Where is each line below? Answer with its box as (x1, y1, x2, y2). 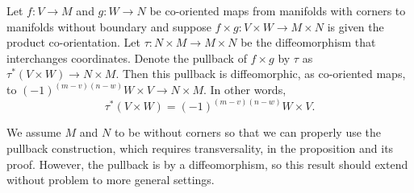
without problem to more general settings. (6, 171, 215, 188)
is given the (327, 18, 384, 35)
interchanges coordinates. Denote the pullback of (6, 49, 247, 66)
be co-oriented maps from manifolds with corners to (149, 2, 406, 18)
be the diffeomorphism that (240, 34, 376, 51)
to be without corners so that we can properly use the (114, 124, 382, 141)
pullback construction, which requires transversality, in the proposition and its (6, 140, 394, 157)
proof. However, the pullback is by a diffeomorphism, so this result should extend (6, 155, 408, 172)
